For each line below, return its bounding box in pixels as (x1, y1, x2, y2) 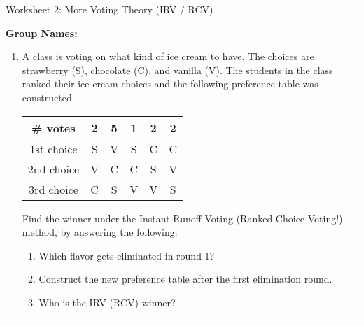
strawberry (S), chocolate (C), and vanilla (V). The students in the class (22, 62, 333, 77)
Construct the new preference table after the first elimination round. (38, 271, 332, 286)
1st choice (29, 140, 78, 157)
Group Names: (6, 25, 78, 40)
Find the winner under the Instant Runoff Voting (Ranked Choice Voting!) (22, 211, 343, 225)
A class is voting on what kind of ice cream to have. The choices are (22, 49, 314, 64)
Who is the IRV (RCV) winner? (38, 295, 176, 309)
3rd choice (29, 180, 78, 197)
